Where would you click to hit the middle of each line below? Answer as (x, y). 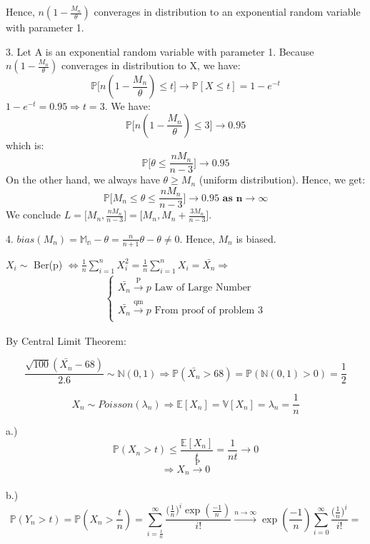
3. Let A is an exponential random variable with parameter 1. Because (160, 51)
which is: (25, 145)
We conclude (33, 215)
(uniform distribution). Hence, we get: (282, 180)
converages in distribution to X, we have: (151, 65)
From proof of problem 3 (209, 310)
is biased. (256, 238)
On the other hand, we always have (83, 180)
